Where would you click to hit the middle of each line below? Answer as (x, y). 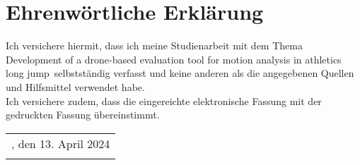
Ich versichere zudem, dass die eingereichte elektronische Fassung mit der (164, 100)
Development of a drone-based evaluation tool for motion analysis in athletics (174, 59)
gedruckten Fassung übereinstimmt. (83, 115)
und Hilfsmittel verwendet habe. (75, 86)
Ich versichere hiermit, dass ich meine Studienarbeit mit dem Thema (154, 45)
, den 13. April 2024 (61, 143)
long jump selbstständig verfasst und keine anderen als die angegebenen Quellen (180, 73)
